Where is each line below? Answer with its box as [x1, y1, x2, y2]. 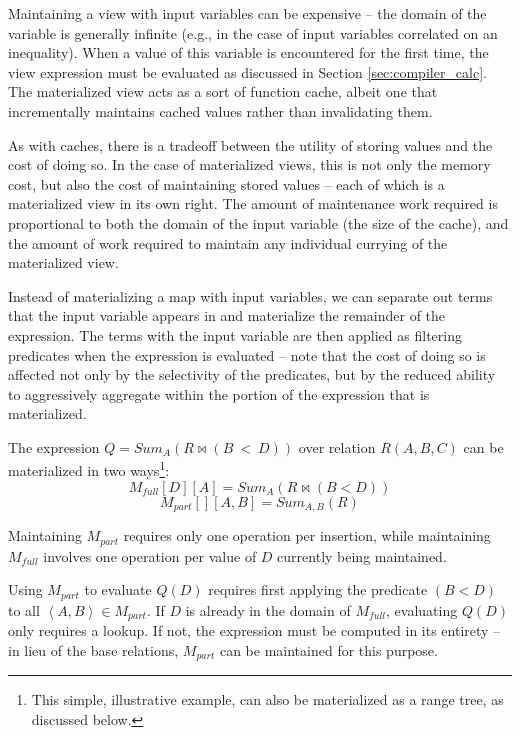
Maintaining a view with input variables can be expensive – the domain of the [8, 3, 487, 23]
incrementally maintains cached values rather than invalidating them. [8, 100, 433, 121]
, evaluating [386, 599, 458, 620]
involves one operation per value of [43, 545, 257, 566]
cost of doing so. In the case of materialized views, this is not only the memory [8, 154, 491, 175]
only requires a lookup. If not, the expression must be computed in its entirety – [8, 620, 501, 641]
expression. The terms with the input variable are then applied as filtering [8, 324, 462, 345]
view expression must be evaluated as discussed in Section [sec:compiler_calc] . [8, 61, 487, 82]
